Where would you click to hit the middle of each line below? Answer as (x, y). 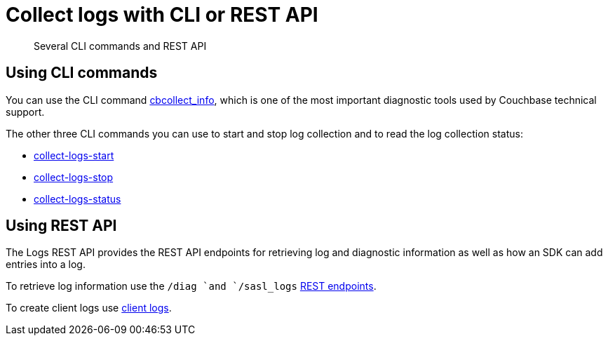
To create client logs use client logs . (89, 308)
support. (25, 112)
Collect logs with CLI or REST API (162, 15)
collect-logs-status (77, 199)
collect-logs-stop (74, 177)
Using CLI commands (82, 73)
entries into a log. (46, 265)
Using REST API (61, 226)
